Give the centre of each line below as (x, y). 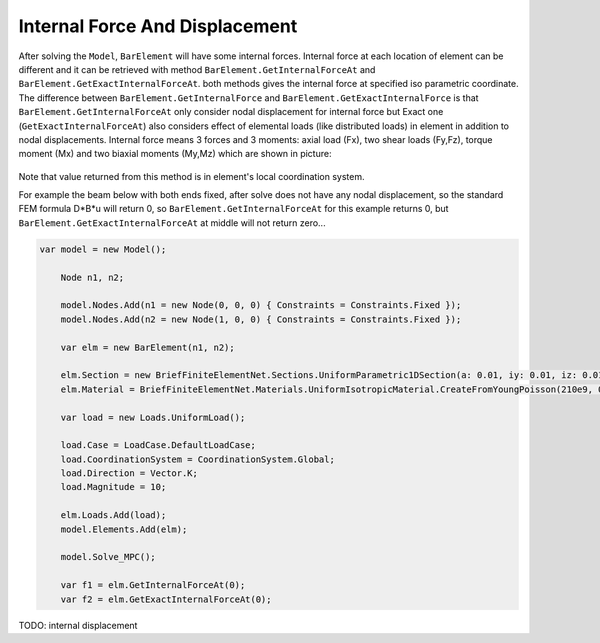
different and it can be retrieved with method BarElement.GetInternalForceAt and (197, 69)
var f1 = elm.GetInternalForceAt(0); (153, 585)
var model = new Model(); (103, 249)
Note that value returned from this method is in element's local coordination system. (191, 176)
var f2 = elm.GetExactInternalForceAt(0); (166, 599)
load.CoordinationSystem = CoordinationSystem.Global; (197, 459)
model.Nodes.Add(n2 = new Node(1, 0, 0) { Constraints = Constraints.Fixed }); (261, 319)
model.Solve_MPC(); (108, 557)
